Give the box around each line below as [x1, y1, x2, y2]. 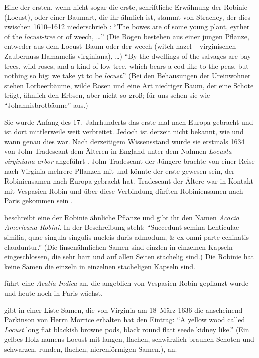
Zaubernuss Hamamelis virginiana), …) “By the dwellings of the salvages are [4, 50, 238, 61]
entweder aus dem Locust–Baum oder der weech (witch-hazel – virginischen [4, 41, 236, 51]
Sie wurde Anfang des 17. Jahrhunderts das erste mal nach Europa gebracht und [4, 116, 253, 127]
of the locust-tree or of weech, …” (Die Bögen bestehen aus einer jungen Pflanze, [4, 31, 249, 41]
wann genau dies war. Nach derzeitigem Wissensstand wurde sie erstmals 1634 [4, 136, 245, 146]
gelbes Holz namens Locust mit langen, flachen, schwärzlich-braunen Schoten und [4, 334, 254, 344]
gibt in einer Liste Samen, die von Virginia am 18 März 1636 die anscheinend [4, 304, 243, 315]
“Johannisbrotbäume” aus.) [4, 99, 88, 110]
